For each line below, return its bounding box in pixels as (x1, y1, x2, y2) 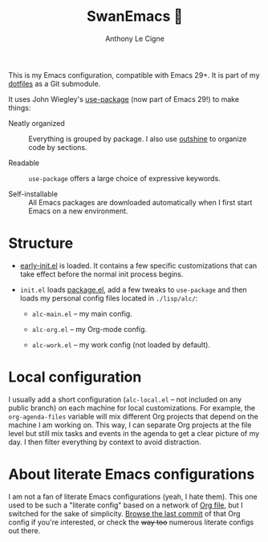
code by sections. (28, 142, 87, 152)
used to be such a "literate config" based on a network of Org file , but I (8, 500, 243, 510)
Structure (8, 234, 74, 253)
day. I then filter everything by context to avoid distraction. (8, 437, 202, 447)
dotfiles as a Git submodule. (8, 79, 101, 88)
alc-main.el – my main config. (31, 309, 132, 318)
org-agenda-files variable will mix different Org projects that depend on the (8, 411, 258, 421)
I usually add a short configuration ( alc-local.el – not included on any (8, 394, 242, 404)
